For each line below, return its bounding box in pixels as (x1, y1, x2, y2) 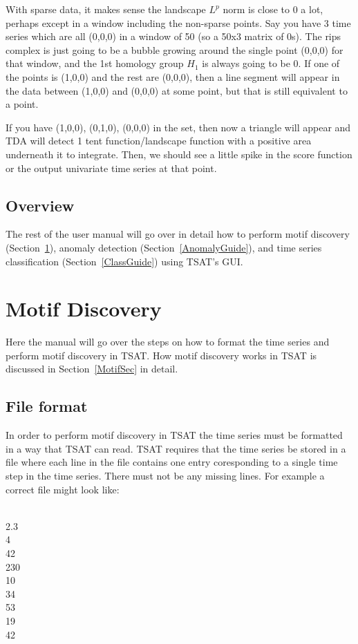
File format (6, 395, 88, 417)
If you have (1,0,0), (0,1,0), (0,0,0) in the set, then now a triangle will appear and (6, 120, 351, 134)
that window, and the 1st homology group (6, 56, 184, 70)
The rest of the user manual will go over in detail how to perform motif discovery (6, 227, 350, 241)
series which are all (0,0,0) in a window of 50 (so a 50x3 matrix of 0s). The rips (6, 29, 341, 44)
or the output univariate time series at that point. (6, 160, 217, 175)
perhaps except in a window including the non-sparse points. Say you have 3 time (6, 15, 351, 30)
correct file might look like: (6, 482, 120, 496)
